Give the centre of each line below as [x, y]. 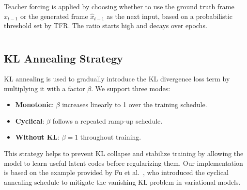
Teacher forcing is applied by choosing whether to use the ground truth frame [119, 6]
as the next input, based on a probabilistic [170, 16]
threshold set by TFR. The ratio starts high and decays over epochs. [106, 25]
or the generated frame [54, 16]
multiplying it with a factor [45, 88]
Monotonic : [34, 104]
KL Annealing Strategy [64, 58]
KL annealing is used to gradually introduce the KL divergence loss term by [117, 78]
